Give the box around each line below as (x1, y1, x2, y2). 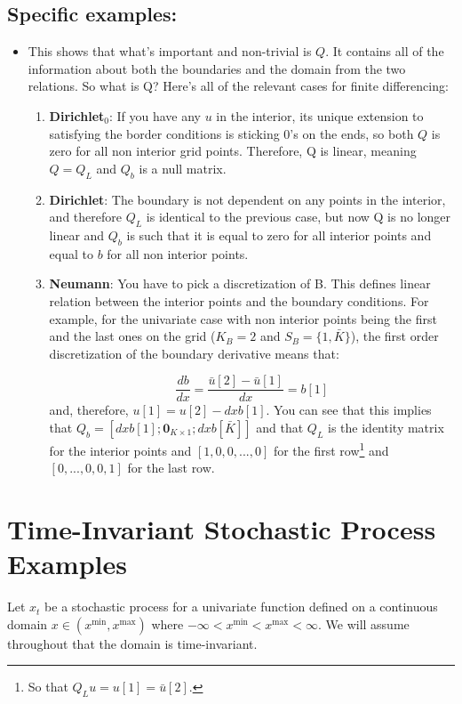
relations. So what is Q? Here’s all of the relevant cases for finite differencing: (28, 77, 449, 95)
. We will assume (317, 614, 410, 633)
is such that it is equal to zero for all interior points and (126, 225, 432, 244)
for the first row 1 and (273, 438, 389, 459)
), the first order (350, 327, 439, 345)
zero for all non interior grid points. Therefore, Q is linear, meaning (49, 142, 417, 160)
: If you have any (108, 106, 202, 125)
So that (28, 677, 68, 696)
